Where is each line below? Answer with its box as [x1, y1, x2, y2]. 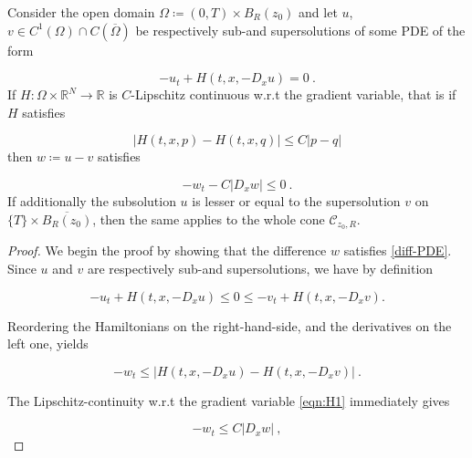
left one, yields [7, 334, 89, 353]
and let [299, 3, 338, 21]
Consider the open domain [7, 3, 155, 21]
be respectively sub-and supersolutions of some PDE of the [135, 20, 466, 39]
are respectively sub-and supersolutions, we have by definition [87, 259, 434, 278]
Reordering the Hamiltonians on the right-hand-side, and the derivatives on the [7, 316, 452, 335]
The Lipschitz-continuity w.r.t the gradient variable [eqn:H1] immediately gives [7, 390, 450, 410]
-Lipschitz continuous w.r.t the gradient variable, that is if [131, 85, 456, 104]
